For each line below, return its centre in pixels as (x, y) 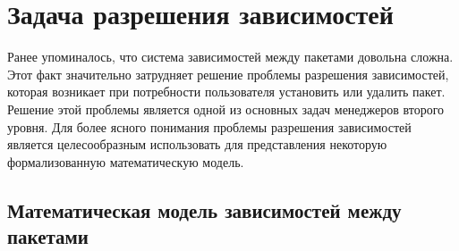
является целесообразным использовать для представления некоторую (197, 144)
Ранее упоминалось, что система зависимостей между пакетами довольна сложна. (230, 57)
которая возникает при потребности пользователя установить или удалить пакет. (226, 92)
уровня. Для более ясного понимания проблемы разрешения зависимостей (209, 126)
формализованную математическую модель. (126, 161)
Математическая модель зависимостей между (204, 209)
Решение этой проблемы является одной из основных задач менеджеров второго (226, 109)
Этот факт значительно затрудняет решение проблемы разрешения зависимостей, (228, 74)
